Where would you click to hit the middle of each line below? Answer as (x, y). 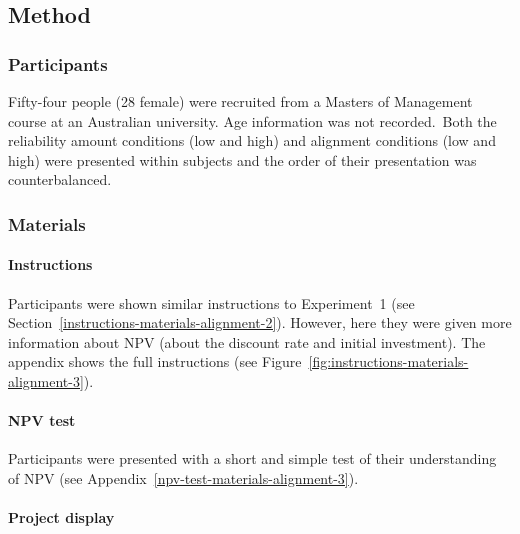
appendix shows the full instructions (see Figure (155, 361)
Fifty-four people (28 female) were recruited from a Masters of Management (240, 101)
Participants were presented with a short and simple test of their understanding (252, 458)
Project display (61, 517)
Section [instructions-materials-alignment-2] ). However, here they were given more (260, 322)
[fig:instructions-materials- (388, 361)
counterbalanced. (60, 179)
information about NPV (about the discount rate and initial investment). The (247, 341)
